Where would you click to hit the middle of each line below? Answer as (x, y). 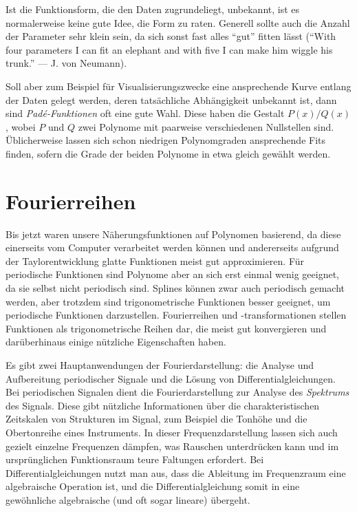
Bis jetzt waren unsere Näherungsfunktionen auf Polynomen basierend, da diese (173, 234)
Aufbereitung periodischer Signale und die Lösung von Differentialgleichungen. (171, 378)
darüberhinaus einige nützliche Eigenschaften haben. (116, 342)
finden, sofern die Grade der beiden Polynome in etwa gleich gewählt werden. (168, 153)
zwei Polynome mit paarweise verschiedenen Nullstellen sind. (206, 126)
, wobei (21, 126)
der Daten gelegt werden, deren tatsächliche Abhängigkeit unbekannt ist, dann (171, 99)
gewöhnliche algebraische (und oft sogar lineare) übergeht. (128, 499)
